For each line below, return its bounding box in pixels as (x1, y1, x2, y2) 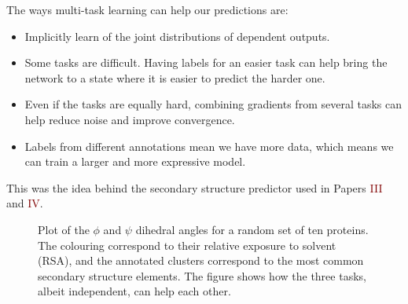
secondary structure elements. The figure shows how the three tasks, (38, 267, 366, 284)
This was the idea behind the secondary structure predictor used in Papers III (6, 179, 383, 196)
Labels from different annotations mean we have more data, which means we (24, 137, 394, 154)
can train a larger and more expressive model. (24, 153, 246, 170)
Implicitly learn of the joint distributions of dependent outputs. (24, 27, 330, 44)
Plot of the (38, 221, 90, 237)
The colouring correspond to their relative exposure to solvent (38, 236, 336, 253)
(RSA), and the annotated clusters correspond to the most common (38, 252, 364, 269)
